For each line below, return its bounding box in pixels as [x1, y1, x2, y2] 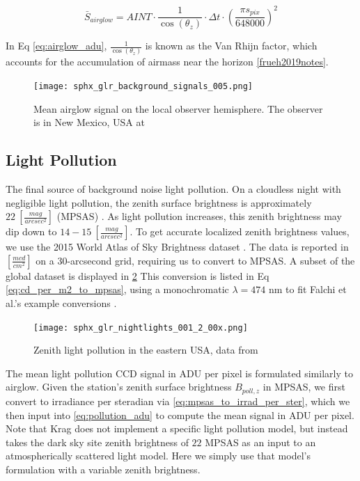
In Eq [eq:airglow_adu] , [6, 38, 107, 53]
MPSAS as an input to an [205, 434, 316, 449]
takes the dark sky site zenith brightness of [6, 434, 189, 449]
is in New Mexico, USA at [33, 115, 145, 129]
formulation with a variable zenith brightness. [6, 462, 201, 476]
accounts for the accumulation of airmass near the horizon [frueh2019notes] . [6, 54, 329, 69]
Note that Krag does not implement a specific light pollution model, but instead [6, 421, 348, 436]
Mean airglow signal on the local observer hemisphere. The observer [33, 101, 323, 116]
